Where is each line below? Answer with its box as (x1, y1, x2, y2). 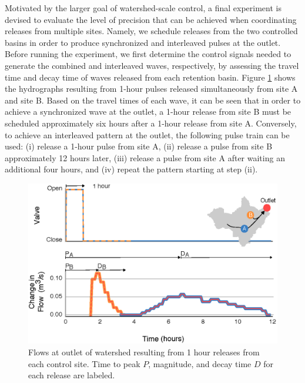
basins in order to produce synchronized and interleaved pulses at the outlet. (5, 36, 281, 48)
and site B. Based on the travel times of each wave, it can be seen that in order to (5, 94, 301, 106)
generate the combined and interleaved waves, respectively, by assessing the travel (5, 59, 299, 71)
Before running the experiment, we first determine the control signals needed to (5, 48, 291, 60)
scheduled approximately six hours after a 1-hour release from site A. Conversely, (5, 116, 297, 129)
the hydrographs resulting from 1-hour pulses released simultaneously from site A (5, 82, 298, 95)
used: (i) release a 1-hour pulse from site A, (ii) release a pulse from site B (5, 140, 273, 152)
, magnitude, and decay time (148, 357, 252, 369)
